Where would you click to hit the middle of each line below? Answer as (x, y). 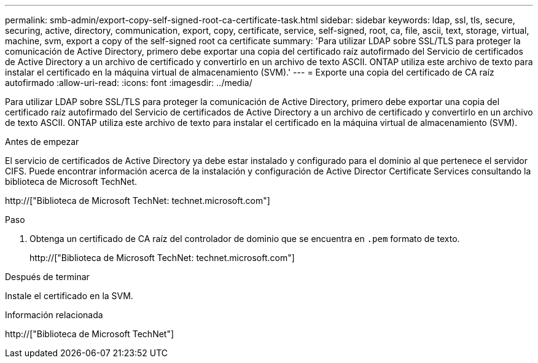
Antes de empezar (42, 142)
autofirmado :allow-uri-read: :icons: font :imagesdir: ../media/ (129, 83)
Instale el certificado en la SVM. (69, 296)
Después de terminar (47, 277)
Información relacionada (54, 315)
